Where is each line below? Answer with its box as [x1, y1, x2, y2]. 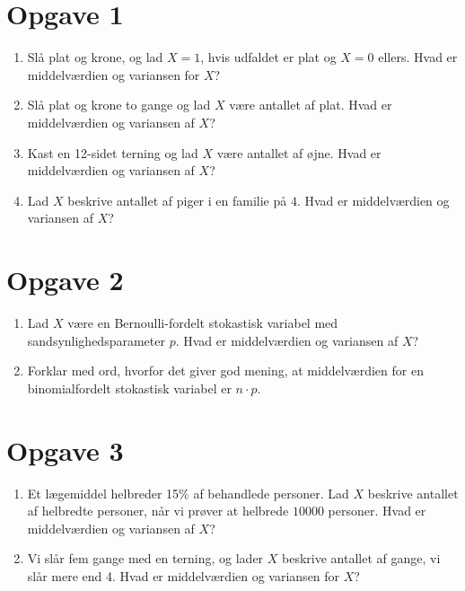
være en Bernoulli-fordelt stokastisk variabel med [67, 313, 338, 331]
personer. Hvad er [328, 501, 426, 520]
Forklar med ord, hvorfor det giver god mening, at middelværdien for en [27, 361, 424, 380]
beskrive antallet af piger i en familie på [67, 190, 287, 209]
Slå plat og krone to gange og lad [27, 95, 211, 114]
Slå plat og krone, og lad [27, 48, 163, 66]
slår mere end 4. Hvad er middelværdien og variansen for [27, 566, 340, 585]
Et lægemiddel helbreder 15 [27, 483, 180, 502]
